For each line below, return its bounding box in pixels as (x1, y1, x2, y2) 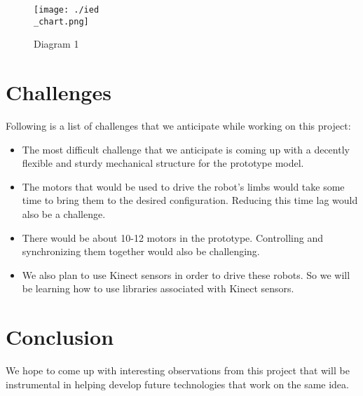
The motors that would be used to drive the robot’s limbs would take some (22, 179, 345, 193)
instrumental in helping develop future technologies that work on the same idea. (6, 376, 349, 391)
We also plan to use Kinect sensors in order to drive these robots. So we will (22, 267, 350, 282)
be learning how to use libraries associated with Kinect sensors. (22, 281, 294, 296)
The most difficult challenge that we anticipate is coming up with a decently (22, 142, 350, 156)
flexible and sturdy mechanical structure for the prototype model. (22, 156, 304, 170)
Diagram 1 (34, 36, 79, 51)
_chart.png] (34, 16, 89, 27)
